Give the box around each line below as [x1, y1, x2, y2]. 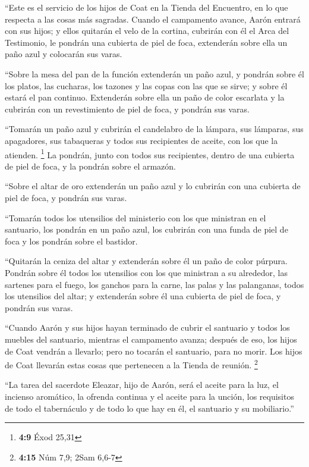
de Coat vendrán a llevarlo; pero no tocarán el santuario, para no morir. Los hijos [5, 344, 302, 357]
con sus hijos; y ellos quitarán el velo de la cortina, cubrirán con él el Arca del [5, 24, 289, 37]
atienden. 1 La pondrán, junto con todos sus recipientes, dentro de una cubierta [5, 146, 295, 161]
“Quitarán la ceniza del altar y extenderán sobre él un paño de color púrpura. [5, 255, 288, 267]
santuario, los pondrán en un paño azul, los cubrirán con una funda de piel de [5, 223, 288, 236]
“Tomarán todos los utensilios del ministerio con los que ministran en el [5, 211, 266, 224]
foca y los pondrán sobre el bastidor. [5, 234, 138, 247]
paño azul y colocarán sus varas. [5, 48, 122, 60]
